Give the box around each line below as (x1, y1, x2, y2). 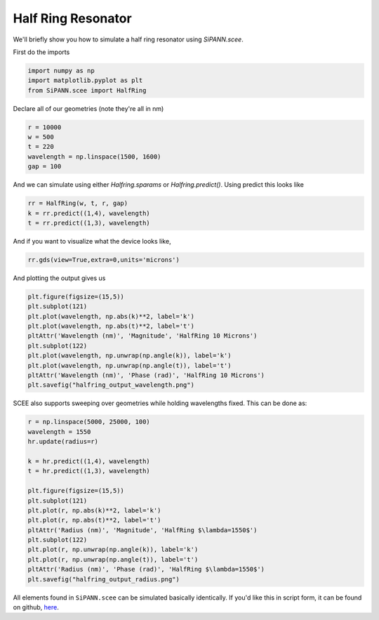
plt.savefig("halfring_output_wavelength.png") (27, 381, 194, 389)
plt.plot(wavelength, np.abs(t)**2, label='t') (27, 322, 194, 330)
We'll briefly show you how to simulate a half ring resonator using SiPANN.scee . (13, 35, 244, 44)
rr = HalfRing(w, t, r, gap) (27, 199, 128, 207)
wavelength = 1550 (27, 428, 91, 435)
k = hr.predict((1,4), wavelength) (27, 457, 150, 465)
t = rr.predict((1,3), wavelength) (27, 218, 150, 227)
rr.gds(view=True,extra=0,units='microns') (27, 256, 180, 263)
